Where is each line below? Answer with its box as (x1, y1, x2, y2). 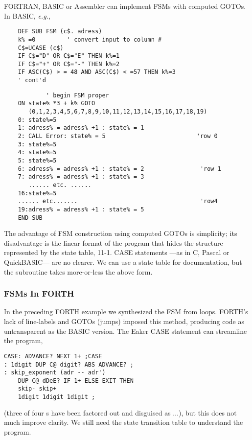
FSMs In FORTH (4, 287, 74, 300)
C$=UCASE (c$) (18, 44, 64, 51)
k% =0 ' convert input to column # (18, 36, 162, 43)
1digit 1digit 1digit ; (18, 394, 95, 401)
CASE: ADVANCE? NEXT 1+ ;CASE (4, 352, 102, 360)
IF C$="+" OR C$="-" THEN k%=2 (18, 60, 120, 68)
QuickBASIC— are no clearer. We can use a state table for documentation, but (4, 257, 242, 267)
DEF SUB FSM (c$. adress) (18, 28, 102, 35)
